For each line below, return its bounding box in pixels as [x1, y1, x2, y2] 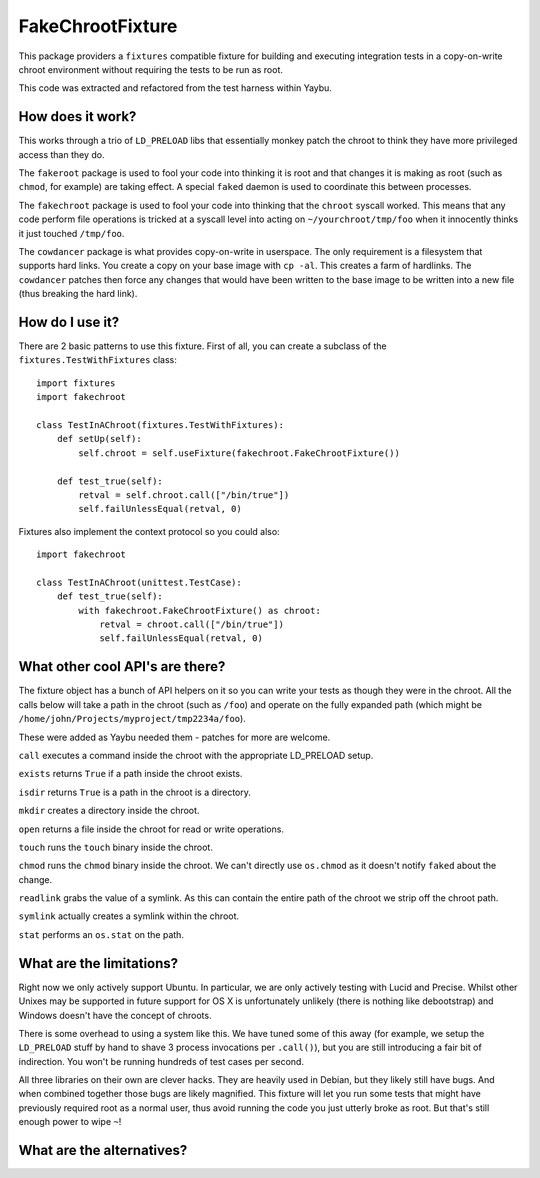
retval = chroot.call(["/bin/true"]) [99, 619, 285, 630]
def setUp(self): [56, 433, 142, 445]
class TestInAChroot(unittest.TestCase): [36, 576, 242, 588]
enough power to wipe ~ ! [18, 1116, 122, 1128]
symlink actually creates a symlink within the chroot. [18, 910, 240, 922]
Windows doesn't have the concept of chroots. [18, 1009, 212, 1021]
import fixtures [36, 377, 116, 389]
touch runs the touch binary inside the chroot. [18, 841, 214, 853]
